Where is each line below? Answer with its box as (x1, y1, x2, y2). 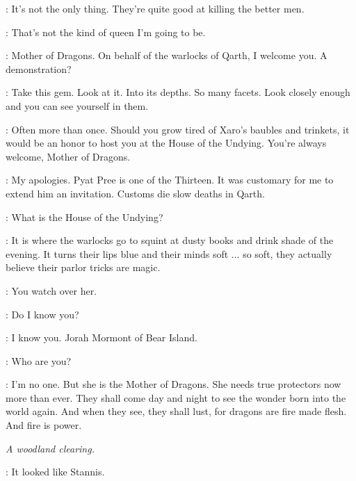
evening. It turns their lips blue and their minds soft (6, 246, 229, 261)
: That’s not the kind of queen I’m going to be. (6, 24, 206, 39)
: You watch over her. (6, 283, 97, 297)
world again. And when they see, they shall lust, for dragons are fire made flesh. (6, 404, 347, 418)
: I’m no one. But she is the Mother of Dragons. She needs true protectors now (6, 377, 341, 391)
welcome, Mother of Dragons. (6, 149, 131, 163)
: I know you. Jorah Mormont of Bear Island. (6, 330, 197, 345)
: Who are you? (6, 353, 72, 368)
